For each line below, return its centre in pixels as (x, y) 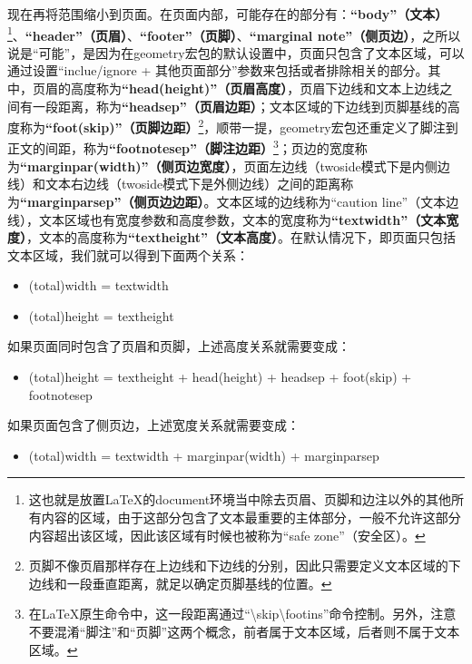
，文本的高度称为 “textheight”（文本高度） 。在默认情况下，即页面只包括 (241, 237)
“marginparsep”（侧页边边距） (112, 201)
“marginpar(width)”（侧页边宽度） (126, 166)
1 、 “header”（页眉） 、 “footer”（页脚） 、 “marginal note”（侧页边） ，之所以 (234, 34)
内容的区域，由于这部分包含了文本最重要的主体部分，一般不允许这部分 (251, 518)
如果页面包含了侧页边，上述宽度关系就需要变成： (153, 425)
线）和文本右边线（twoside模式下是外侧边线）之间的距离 (174, 184)
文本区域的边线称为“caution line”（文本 (331, 201)
